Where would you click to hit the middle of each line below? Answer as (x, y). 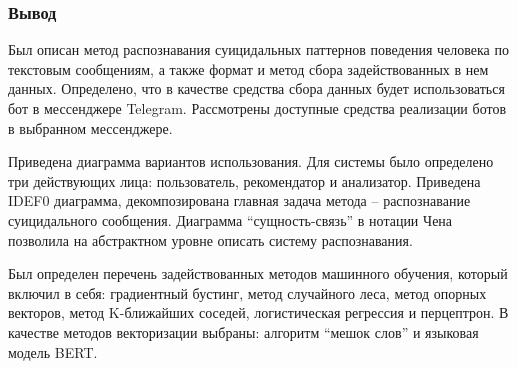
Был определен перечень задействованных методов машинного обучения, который (258, 273)
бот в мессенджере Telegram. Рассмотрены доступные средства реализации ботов (257, 108)
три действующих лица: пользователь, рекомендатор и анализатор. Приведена (244, 180)
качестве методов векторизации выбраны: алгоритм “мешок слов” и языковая (243, 331)
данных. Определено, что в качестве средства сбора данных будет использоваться (256, 88)
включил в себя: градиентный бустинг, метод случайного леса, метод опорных (247, 292)
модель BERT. (53, 351)
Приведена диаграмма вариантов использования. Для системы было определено (251, 161)
